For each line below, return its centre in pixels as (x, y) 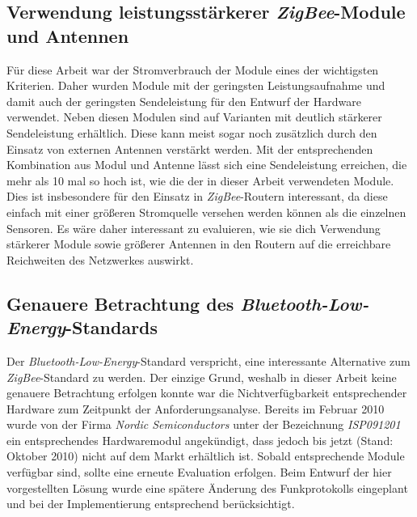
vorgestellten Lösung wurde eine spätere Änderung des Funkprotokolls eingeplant (207, 487)
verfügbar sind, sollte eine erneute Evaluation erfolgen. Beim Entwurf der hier (199, 472)
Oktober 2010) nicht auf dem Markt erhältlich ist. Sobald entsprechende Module (206, 456)
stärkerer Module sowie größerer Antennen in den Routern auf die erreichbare (199, 244)
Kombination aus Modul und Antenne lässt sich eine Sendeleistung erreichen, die (207, 165)
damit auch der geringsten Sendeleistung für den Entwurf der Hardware (184, 101)
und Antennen (68, 35)
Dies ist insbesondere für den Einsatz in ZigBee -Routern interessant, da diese (197, 196)
